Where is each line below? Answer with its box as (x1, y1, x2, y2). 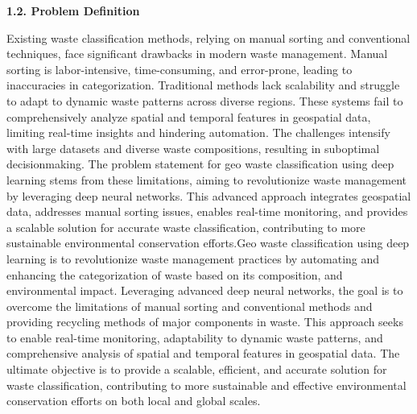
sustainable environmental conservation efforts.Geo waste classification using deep (6, 234, 410, 251)
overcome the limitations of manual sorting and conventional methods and (6, 297, 373, 314)
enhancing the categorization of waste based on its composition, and (6, 266, 343, 283)
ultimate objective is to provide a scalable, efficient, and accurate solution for (6, 361, 387, 378)
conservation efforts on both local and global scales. (6, 392, 261, 409)
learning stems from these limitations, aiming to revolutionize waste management (6, 171, 407, 188)
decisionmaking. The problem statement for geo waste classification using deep (6, 155, 394, 172)
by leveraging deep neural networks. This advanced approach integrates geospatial (6, 187, 411, 204)
